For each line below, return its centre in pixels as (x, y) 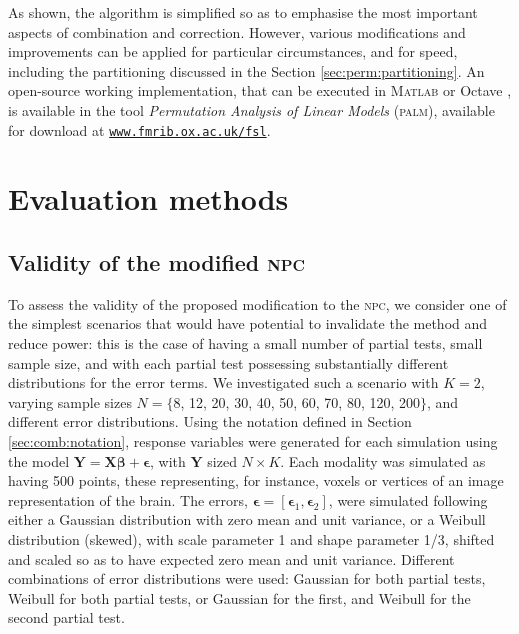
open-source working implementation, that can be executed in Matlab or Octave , (260, 90)
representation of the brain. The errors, (128, 499)
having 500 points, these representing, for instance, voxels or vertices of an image (256, 480)
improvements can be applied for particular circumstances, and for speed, (233, 51)
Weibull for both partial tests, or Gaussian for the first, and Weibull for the (239, 597)
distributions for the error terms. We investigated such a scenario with (223, 382)
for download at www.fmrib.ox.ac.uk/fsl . (139, 129)
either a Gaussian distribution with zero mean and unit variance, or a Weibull (247, 519)
